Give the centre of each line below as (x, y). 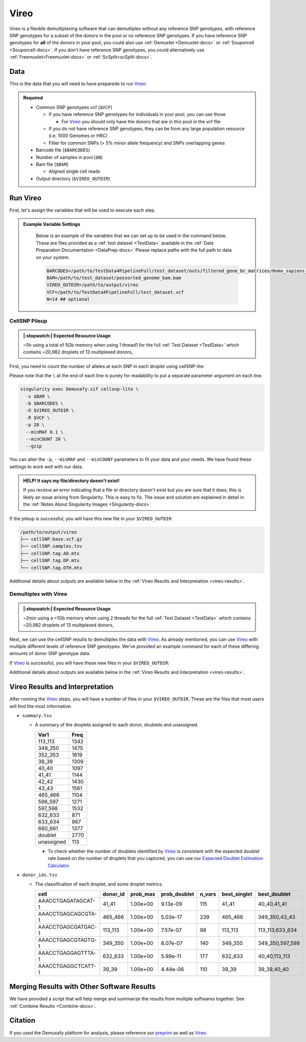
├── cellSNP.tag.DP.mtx (50, 561)
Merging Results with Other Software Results (82, 987)
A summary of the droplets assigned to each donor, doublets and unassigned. (117, 725)
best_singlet (237, 894)
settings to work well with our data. (46, 466)
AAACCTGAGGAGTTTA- (67, 953)
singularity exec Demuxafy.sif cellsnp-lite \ (79, 389)
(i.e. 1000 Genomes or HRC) (78, 136)
